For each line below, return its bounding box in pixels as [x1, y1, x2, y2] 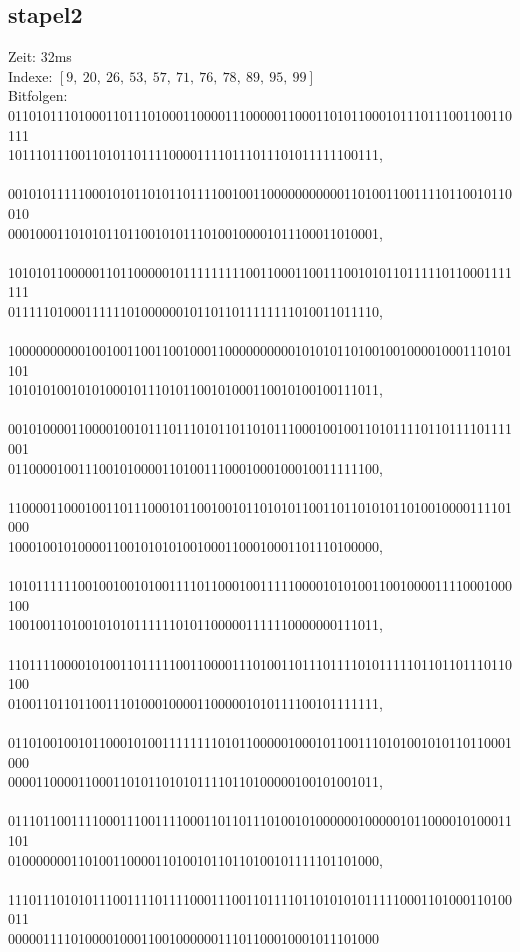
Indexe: [8, 65, 53, 86]
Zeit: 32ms [8, 46, 72, 67]
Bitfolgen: [8, 85, 68, 106]
